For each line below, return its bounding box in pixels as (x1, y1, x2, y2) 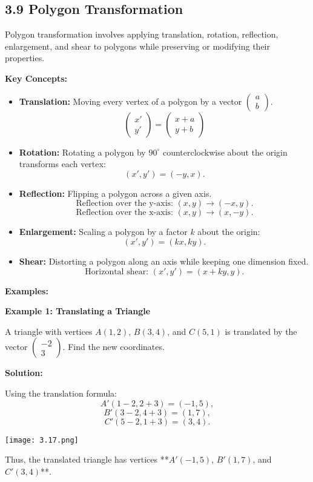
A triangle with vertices (5, 325, 93, 337)
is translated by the (225, 325, 297, 337)
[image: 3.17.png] (5, 435, 79, 444)
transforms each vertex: (19, 157, 106, 170)
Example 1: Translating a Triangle (5, 305, 151, 317)
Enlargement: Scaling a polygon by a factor (19, 225, 188, 238)
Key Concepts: (5, 71, 68, 84)
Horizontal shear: (85, 267, 149, 276)
